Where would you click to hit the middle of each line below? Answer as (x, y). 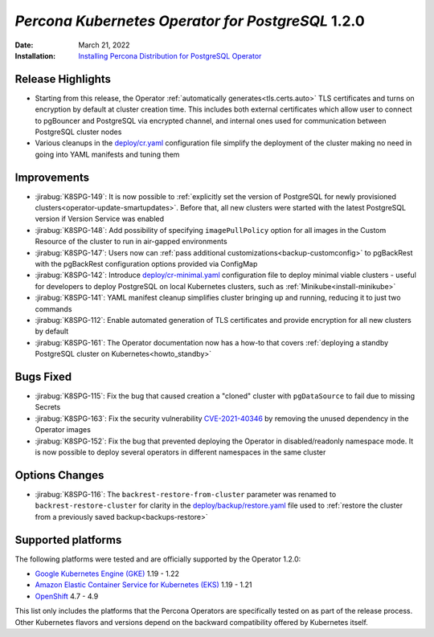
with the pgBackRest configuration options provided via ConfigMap (146, 264)
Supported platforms (68, 539)
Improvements (52, 177)
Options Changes (59, 475)
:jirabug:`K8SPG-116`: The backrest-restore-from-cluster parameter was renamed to (186, 494)
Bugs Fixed (43, 376)
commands (53, 308)
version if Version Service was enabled (100, 219)
